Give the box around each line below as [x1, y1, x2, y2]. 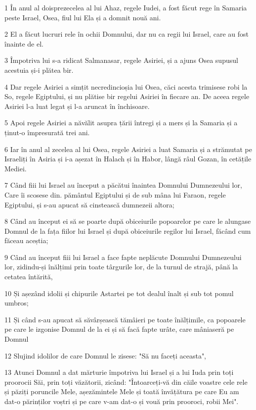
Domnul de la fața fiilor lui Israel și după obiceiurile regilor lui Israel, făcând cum [4, 225, 251, 236]
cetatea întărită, [4, 271, 53, 282]
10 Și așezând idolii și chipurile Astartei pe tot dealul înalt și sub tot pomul [4, 288, 234, 298]
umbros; [4, 298, 29, 308]
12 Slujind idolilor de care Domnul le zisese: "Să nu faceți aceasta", [4, 350, 207, 360]
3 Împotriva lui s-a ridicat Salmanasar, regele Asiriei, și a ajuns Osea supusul [4, 55, 238, 65]
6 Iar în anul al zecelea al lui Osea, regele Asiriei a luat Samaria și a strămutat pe [4, 144, 252, 154]
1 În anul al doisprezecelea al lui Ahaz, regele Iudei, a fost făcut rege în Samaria [4, 2, 247, 12]
